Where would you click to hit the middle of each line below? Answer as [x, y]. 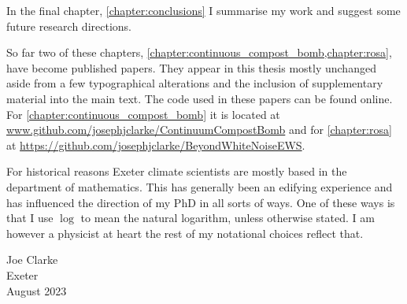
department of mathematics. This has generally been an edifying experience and [200, 186]
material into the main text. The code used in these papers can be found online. [200, 98]
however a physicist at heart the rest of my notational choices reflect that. [185, 233]
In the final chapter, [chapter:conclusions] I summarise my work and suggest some [203, 10]
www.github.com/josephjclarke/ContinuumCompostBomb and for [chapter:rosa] [199, 130]
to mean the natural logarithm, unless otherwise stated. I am [228, 218]
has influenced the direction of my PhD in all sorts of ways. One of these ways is [201, 202]
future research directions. [69, 26]
